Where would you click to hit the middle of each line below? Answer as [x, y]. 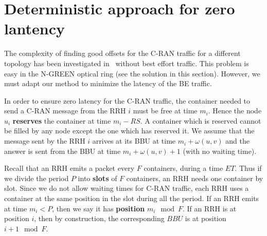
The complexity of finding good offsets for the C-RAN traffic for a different [122, 53]
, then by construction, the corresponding [99, 218]
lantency [35, 28]
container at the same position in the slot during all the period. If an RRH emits [132, 198]
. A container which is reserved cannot [201, 120]
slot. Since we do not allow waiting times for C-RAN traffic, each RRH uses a [127, 188]
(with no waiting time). [220, 151]
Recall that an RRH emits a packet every [69, 168]
